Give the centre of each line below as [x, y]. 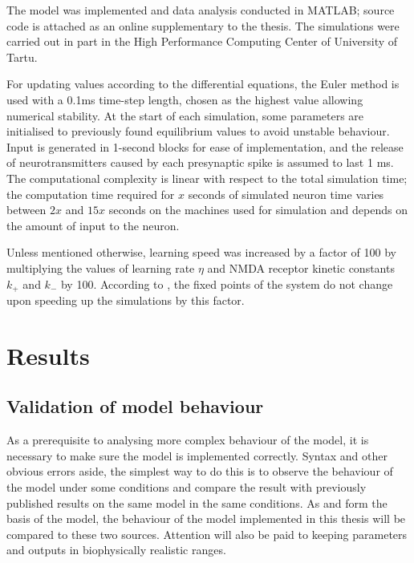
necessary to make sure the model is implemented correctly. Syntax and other [197, 455]
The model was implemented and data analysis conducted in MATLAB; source [201, 10]
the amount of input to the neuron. [93, 225]
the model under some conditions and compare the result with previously [187, 486]
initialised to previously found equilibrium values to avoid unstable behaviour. [198, 131]
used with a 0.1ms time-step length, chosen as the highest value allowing [185, 99]
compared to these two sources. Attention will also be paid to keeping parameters [207, 534]
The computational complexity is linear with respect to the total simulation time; [207, 178]
